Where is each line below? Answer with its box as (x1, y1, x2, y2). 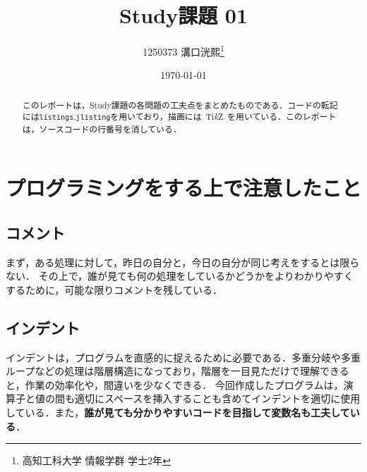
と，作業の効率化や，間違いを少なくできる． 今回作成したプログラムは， (6, 377, 344, 392)
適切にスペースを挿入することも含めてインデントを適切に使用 (74, 391, 361, 406)
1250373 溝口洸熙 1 (143, 42, 224, 58)
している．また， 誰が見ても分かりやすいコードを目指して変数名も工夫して (6, 404, 350, 419)
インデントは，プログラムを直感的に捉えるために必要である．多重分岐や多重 (6, 349, 361, 364)
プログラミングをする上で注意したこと (6, 173, 362, 202)
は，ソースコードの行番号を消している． (22, 123, 181, 135)
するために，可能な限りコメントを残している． (6, 282, 222, 297)
